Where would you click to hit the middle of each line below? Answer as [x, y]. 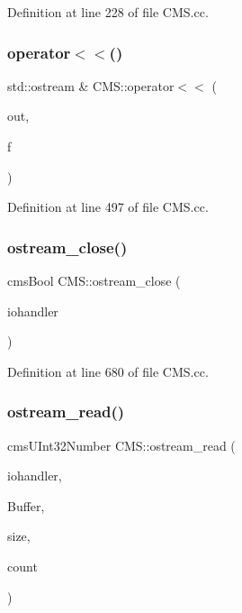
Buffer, [26, 505]
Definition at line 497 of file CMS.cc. [108, 207]
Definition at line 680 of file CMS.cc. [108, 371]
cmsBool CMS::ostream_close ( [94, 280]
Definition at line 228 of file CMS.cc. [108, 12]
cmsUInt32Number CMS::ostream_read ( [121, 445]
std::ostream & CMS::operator [91, 85]
